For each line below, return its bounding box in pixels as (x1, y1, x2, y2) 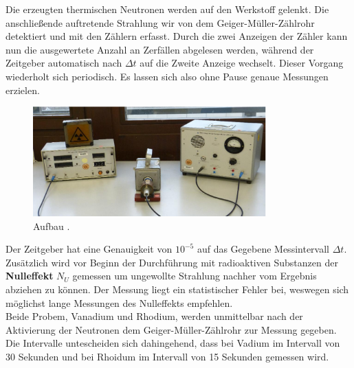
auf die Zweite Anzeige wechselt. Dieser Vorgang (140, 56, 344, 70)
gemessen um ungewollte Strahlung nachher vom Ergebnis (72, 268, 317, 283)
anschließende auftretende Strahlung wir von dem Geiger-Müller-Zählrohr (5, 15, 315, 30)
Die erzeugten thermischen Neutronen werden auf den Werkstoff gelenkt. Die (5, 2, 329, 16)
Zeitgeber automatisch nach (5, 56, 122, 70)
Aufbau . (33, 218, 70, 233)
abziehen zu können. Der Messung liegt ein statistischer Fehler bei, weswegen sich (5, 282, 349, 297)
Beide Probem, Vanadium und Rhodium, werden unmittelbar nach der (5, 309, 303, 323)
